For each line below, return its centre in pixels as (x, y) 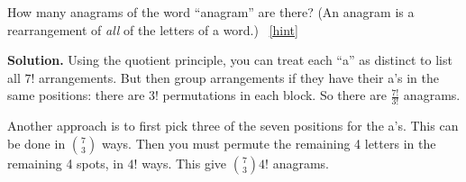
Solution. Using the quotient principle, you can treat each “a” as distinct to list (230, 60)
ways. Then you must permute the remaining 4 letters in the (269, 143)
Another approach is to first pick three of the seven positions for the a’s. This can (233, 126)
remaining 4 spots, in (65, 163)
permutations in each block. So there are (274, 95)
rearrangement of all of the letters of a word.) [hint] (153, 29)
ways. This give (184, 163)
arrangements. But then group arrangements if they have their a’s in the (239, 77)
